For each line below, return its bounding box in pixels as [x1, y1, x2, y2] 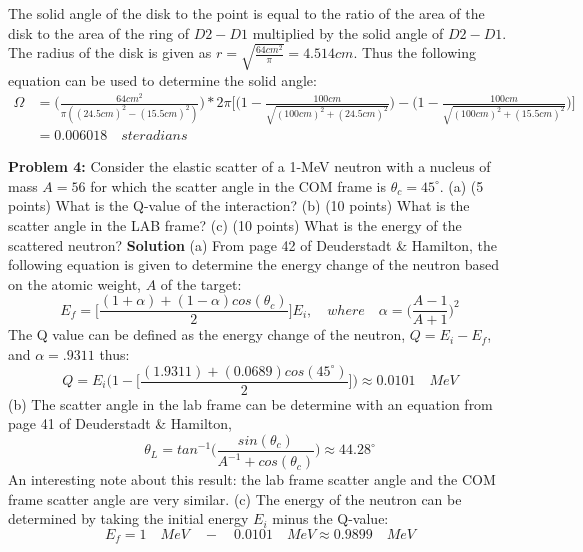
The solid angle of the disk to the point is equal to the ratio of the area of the [8, 3, 485, 23]
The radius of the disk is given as [8, 42, 212, 63]
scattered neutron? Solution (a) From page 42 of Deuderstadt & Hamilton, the [8, 234, 497, 255]
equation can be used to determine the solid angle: [8, 69, 317, 90]
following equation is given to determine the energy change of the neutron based [8, 254, 500, 275]
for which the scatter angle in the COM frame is [90, 175, 386, 196]
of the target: [160, 273, 242, 294]
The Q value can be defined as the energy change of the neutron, [8, 324, 406, 345]
